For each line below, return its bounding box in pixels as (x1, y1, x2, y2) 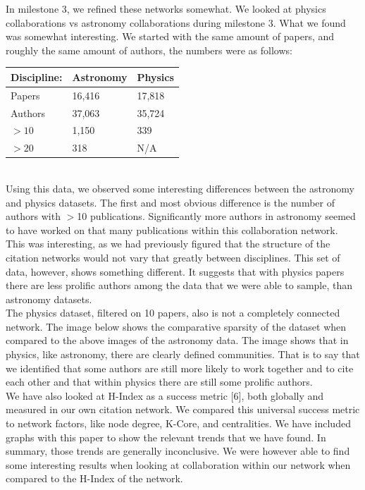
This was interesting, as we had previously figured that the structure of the (6, 236, 330, 251)
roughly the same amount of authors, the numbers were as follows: (6, 42, 292, 57)
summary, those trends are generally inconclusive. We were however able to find (6, 443, 350, 458)
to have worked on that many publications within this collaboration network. (6, 222, 338, 237)
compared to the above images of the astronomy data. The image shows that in (6, 333, 349, 348)
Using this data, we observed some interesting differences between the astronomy (6, 180, 354, 195)
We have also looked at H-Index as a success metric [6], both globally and (6, 388, 324, 403)
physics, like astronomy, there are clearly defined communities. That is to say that (6, 347, 360, 362)
